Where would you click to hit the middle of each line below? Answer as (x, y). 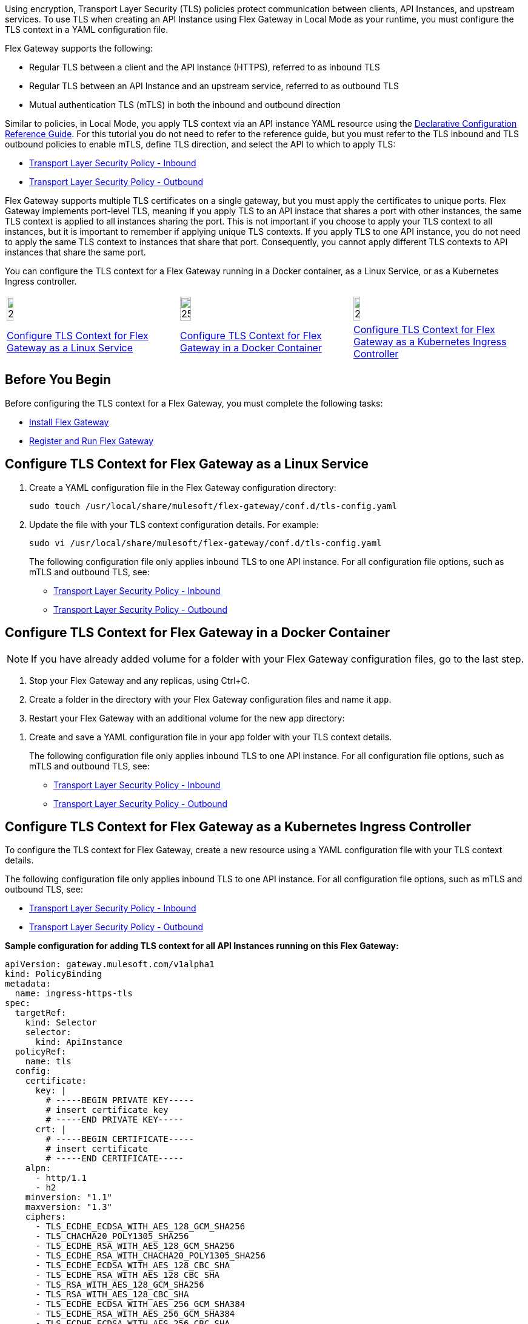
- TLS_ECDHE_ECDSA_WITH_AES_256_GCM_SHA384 (140, 1304)
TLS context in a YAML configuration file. (87, 29)
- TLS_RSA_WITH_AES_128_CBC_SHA (112, 1295)
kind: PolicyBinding (54, 974)
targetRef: (41, 1013)
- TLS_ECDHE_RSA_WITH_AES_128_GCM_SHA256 (135, 1246)
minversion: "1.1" (69, 1197)
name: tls (48, 1062)
